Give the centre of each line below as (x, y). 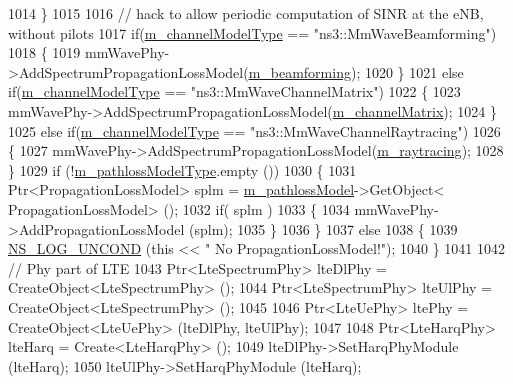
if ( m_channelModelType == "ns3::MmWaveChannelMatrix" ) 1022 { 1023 (234, 91)
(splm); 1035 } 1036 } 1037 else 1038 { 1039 (323, 228)
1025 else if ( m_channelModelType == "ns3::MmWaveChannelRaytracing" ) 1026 (254, 130)
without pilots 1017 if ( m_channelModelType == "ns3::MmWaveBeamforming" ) (252, 32)
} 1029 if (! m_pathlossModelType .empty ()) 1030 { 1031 (182, 169)
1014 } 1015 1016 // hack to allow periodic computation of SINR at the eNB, (246, 13)
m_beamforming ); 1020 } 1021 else (356, 71)
